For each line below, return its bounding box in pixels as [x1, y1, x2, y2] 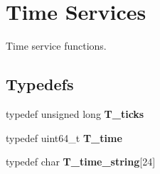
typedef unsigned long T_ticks [6, 106, 144, 121]
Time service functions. [6, 38, 107, 53]
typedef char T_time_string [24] [6, 154, 156, 169]
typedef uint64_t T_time [6, 130, 122, 145]
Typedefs [6, 73, 74, 95]
